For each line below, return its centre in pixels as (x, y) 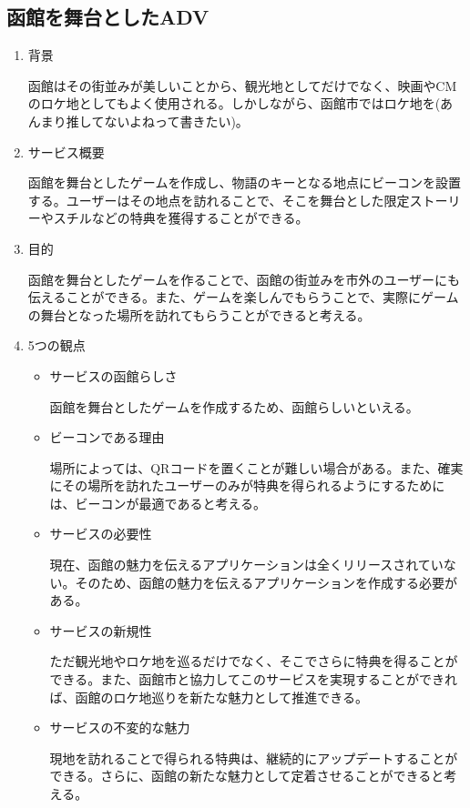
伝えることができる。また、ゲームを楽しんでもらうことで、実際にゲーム (243, 297)
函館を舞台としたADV (108, 17)
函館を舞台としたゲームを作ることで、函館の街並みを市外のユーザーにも (244, 279)
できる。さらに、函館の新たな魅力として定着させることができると (247, 776)
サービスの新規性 (101, 630)
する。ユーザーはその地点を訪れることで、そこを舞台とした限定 (219, 200)
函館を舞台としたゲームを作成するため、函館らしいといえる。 (234, 406)
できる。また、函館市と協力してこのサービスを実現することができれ (253, 679)
